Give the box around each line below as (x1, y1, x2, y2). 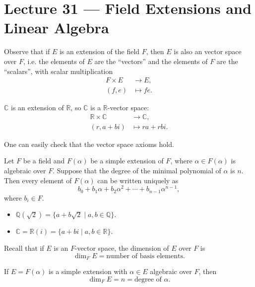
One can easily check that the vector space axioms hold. (4, 139, 174, 149)
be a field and (23, 155, 65, 166)
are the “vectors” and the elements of (94, 56, 208, 66)
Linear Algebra (4, 17, 109, 38)
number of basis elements (106, 252, 183, 260)
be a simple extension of (90, 155, 164, 166)
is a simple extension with (49, 266, 127, 276)
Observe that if (4, 46, 50, 57)
